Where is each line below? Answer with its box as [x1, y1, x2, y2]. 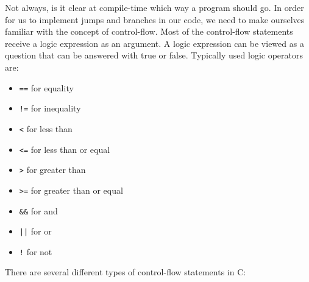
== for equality [19, 81, 74, 94]
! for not [19, 245, 52, 258]
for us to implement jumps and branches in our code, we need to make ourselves [5, 13, 305, 26]
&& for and [19, 204, 58, 217]
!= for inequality [19, 102, 81, 115]
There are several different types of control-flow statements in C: [5, 266, 246, 278]
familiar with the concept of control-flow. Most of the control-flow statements [5, 25, 293, 38]
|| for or [19, 225, 52, 238]
